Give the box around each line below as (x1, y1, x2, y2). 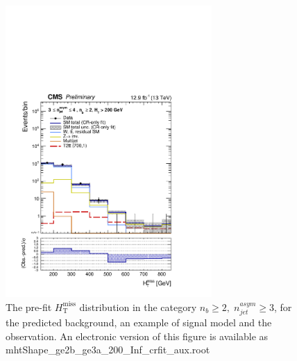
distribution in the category (79, 299, 197, 314)
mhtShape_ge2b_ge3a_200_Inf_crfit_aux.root (6, 342, 210, 357)
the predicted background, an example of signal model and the (6, 314, 272, 329)
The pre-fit (6, 299, 52, 314)
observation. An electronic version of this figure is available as (6, 328, 269, 343)
